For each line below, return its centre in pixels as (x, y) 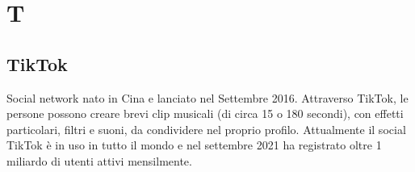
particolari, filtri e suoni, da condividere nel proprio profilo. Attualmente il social (206, 129)
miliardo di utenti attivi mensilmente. (99, 160)
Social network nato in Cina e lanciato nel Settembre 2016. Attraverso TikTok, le (207, 97)
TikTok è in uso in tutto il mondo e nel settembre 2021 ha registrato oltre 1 (194, 145)
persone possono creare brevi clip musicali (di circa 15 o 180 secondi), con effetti (205, 113)
